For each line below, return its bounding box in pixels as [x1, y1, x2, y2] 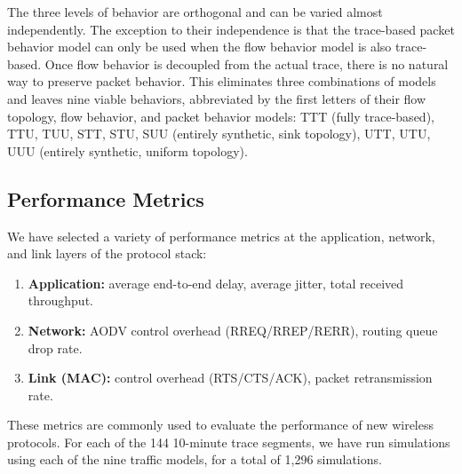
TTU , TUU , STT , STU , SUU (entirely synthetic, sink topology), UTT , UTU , [7, 124, 431, 143]
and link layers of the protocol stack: [7, 244, 207, 263]
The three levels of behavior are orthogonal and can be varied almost [7, 3, 383, 20]
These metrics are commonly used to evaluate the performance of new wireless [7, 415, 434, 434]
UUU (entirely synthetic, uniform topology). [7, 141, 248, 160]
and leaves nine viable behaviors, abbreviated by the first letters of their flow [7, 89, 426, 107]
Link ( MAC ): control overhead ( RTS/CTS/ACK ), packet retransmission [28, 368, 433, 387]
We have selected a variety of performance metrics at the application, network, [7, 226, 435, 245]
